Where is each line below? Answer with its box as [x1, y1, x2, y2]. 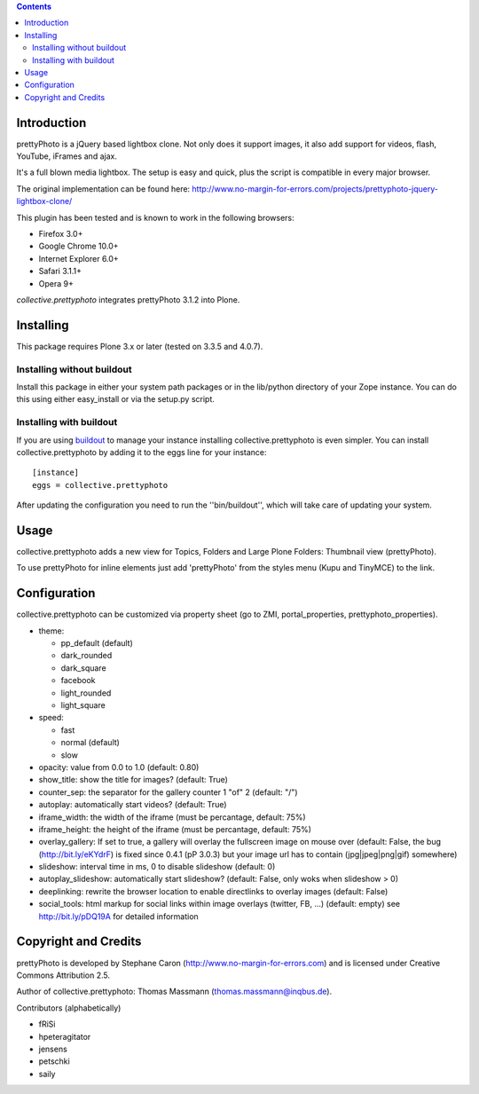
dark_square [60, 662, 106, 673]
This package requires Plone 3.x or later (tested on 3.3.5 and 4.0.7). [16, 341, 263, 351]
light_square [60, 700, 106, 711]
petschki [38, 1056, 70, 1066]
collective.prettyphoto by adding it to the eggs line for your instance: [16, 446, 267, 457]
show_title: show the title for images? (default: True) [38, 775, 228, 785]
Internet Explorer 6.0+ [38, 253, 119, 264]
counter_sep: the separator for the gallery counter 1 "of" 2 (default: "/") [38, 786, 298, 798]
